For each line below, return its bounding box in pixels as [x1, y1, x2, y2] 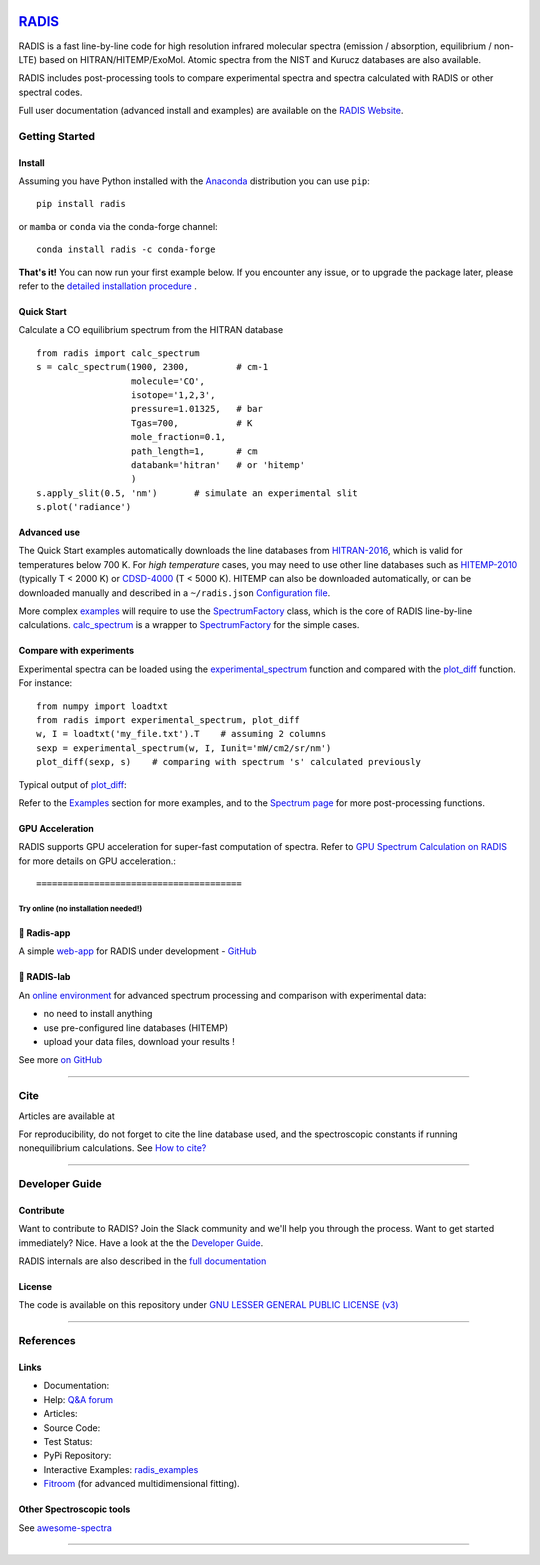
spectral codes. [18, 86, 83, 98]
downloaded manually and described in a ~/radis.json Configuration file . [18, 586, 331, 599]
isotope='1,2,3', [130, 389, 216, 400]
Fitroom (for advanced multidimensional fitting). [43, 1478, 240, 1490]
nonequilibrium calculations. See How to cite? [18, 1142, 207, 1154]
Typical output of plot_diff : [18, 778, 127, 790]
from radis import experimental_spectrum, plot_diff [36, 714, 300, 725]
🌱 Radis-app [18, 927, 71, 939]
